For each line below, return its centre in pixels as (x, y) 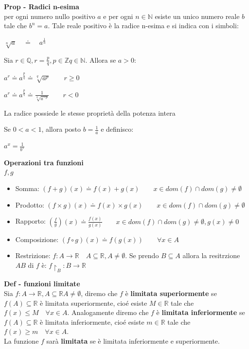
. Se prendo (142, 255)
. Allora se (101, 60)
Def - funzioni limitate (42, 284)
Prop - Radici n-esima (42, 6)
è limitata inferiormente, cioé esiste (92, 322)
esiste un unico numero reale (197, 16)
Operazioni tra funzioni (44, 162)
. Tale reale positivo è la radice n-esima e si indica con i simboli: (143, 26)
